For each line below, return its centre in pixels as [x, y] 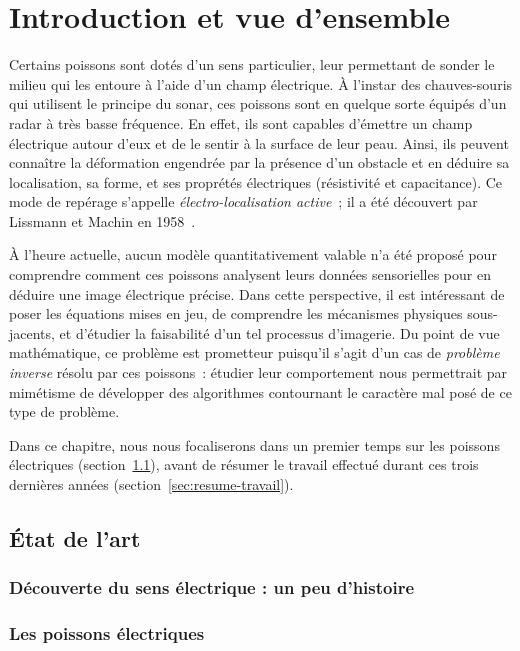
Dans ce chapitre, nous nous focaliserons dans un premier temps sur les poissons [254, 444]
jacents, [32, 332]
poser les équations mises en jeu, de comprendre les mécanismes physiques [236, 313]
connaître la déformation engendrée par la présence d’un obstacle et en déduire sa [259, 162]
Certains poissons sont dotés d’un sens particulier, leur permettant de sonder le [252, 64]
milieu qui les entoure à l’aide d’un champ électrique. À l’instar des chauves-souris [261, 83]
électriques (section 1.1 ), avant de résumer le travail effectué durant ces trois [244, 464]
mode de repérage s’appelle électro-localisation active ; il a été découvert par [243, 201]
